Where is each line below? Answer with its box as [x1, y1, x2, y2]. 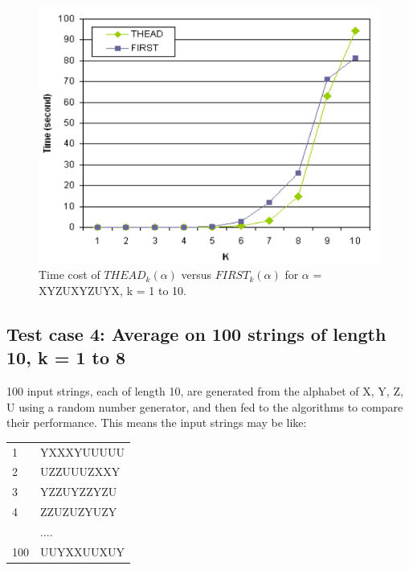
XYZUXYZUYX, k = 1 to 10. [39, 281, 186, 298]
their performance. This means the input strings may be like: [6, 414, 307, 431]
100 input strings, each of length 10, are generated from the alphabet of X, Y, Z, [6, 383, 403, 400]
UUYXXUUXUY [40, 543, 125, 560]
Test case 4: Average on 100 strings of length [6, 321, 387, 346]
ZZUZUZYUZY [40, 503, 117, 520]
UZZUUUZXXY [40, 463, 121, 480]
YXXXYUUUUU [40, 443, 125, 460]
